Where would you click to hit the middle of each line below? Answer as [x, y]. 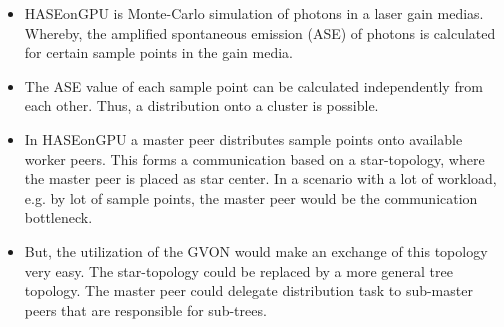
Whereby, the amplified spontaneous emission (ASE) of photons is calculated [260, 32]
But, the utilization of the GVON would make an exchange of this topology [256, 250]
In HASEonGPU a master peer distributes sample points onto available [243, 138]
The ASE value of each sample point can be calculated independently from [253, 85]
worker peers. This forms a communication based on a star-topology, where [254, 158]
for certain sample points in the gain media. [158, 52]
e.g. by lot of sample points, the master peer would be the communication [251, 197]
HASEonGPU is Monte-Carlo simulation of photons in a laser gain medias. [254, 13]
